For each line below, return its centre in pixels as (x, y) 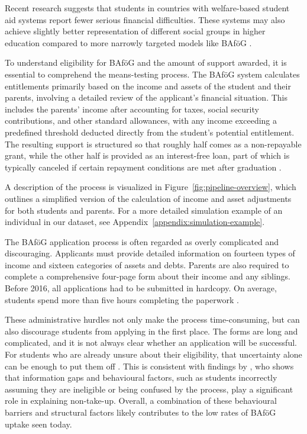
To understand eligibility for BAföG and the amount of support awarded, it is (146, 62)
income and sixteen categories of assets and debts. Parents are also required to (147, 264)
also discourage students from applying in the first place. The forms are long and (151, 331)
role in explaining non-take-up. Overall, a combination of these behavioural (141, 401)
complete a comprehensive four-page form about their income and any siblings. (148, 276)
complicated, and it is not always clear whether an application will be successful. (151, 343)
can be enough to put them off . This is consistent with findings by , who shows (149, 366)
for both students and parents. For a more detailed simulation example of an (144, 210)
